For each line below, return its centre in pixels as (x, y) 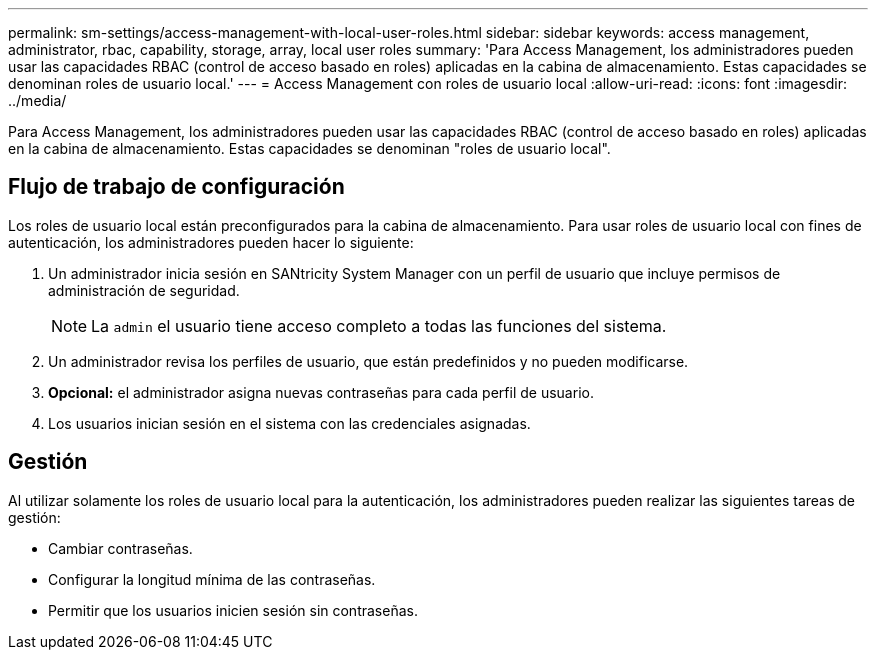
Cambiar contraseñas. (120, 548)
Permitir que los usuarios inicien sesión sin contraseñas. (233, 610)
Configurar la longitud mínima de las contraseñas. (212, 579)
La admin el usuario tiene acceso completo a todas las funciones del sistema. (379, 325)
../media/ (37, 100)
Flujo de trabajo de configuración (176, 187)
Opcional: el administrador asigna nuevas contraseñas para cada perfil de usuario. (321, 392)
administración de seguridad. (144, 290)
